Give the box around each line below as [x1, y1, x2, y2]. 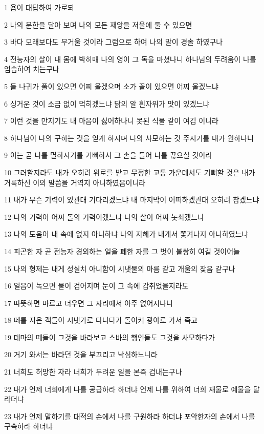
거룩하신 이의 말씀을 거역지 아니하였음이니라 [4, 177, 146, 188]
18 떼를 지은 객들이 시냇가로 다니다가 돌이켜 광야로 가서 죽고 [4, 315, 197, 325]
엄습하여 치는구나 [4, 64, 59, 74]
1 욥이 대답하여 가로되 [4, 2, 74, 12]
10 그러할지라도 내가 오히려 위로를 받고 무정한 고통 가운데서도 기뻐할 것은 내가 [4, 167, 255, 177]
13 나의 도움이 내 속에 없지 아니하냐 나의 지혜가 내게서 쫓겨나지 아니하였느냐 [4, 229, 249, 239]
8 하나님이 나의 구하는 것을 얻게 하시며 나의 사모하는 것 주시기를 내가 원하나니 [4, 132, 254, 143]
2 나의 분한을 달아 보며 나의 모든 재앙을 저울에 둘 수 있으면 [4, 19, 192, 30]
